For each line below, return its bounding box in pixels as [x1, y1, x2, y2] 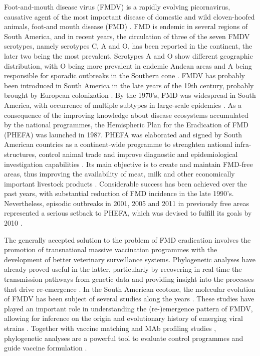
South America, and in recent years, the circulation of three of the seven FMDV [4, 31, 250, 41]
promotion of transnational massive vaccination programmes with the [4, 244, 217, 255]
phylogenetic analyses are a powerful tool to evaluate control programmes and [4, 332, 243, 343]
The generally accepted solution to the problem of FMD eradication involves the [4, 234, 251, 245]
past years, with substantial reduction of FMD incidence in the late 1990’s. [4, 188, 234, 199]
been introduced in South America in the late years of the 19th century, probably [4, 80, 254, 90]
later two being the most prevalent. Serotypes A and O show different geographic [4, 50, 253, 61]
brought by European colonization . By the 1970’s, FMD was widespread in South [4, 90, 256, 100]
